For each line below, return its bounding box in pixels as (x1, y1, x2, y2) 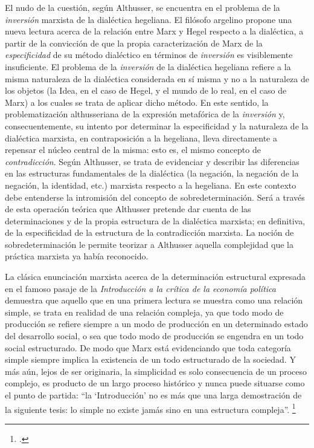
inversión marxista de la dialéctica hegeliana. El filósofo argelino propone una (5, 13, 292, 25)
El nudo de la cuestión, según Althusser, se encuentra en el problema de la (5, 1, 280, 13)
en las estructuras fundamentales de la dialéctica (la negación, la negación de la (5, 167, 299, 180)
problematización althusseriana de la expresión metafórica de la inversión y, (5, 108, 285, 120)
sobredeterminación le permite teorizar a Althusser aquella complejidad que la (5, 238, 294, 250)
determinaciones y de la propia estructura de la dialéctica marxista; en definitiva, (5, 214, 306, 227)
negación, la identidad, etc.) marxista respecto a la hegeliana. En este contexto (5, 178, 296, 191)
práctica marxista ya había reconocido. (5, 250, 149, 262)
